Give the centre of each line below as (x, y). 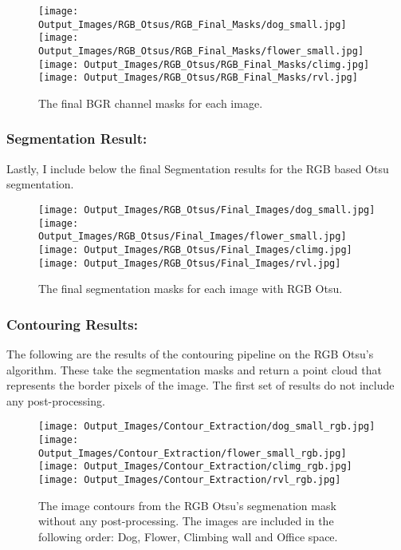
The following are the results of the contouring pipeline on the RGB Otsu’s (190, 354)
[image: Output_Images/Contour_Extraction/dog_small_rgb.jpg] (207, 427)
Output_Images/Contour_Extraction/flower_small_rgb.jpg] (193, 453)
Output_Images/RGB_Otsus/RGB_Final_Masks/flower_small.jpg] (201, 51)
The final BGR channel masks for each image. (151, 103)
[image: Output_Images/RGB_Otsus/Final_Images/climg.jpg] (195, 249)
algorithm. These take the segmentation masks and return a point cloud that (194, 369)
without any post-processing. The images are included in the (186, 521)
